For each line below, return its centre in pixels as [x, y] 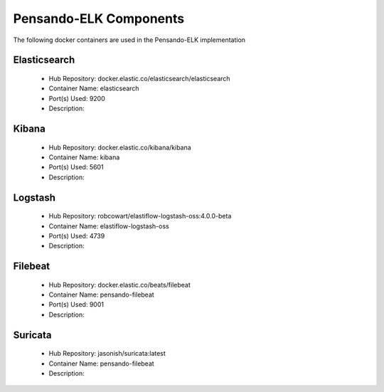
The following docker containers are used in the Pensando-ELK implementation [129, 40]
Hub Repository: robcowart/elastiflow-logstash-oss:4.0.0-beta [140, 216]
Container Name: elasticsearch [94, 88]
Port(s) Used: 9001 [76, 304]
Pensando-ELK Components [99, 18]
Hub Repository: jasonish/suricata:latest [107, 354]
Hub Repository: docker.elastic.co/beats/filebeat [120, 285]
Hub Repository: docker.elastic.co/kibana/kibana [120, 147]
